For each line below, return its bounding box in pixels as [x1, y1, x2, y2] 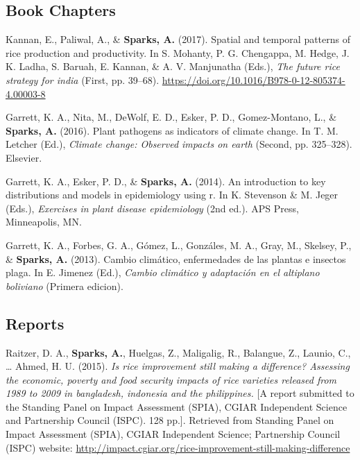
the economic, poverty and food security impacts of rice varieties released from [6, 372, 337, 386]
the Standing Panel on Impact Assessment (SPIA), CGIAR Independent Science [6, 399, 348, 414]
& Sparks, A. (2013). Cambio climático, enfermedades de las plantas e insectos [6, 251, 346, 266]
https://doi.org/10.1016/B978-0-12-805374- [162, 72, 345, 87]
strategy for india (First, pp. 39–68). [6, 72, 160, 87]
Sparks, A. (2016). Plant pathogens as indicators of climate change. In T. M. [6, 123, 338, 137]
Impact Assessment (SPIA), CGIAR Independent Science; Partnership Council [6, 427, 341, 441]
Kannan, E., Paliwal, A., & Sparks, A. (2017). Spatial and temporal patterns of [6, 32, 351, 46]
